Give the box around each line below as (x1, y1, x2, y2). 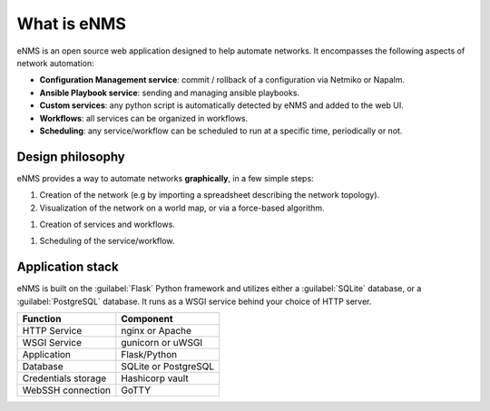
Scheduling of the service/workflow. (39, 236, 175, 247)
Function (22, 313, 62, 326)
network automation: (16, 57, 94, 68)
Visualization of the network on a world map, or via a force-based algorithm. (39, 202, 326, 213)
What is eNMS (16, 14, 126, 34)
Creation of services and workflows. (39, 219, 176, 230)
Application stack (16, 259, 119, 275)
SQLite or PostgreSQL (121, 360, 215, 373)
